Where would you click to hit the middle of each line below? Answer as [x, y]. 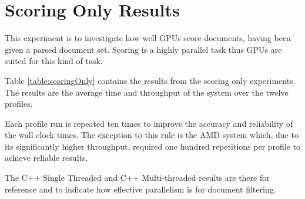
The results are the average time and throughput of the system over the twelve [147, 92]
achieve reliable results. [46, 158]
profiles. [19, 104]
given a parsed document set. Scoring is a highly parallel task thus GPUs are [143, 49]
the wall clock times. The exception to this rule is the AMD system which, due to [152, 135]
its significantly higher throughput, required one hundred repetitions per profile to [153, 146]
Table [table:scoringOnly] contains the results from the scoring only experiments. [150, 80]
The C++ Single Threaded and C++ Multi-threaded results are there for [137, 178]
